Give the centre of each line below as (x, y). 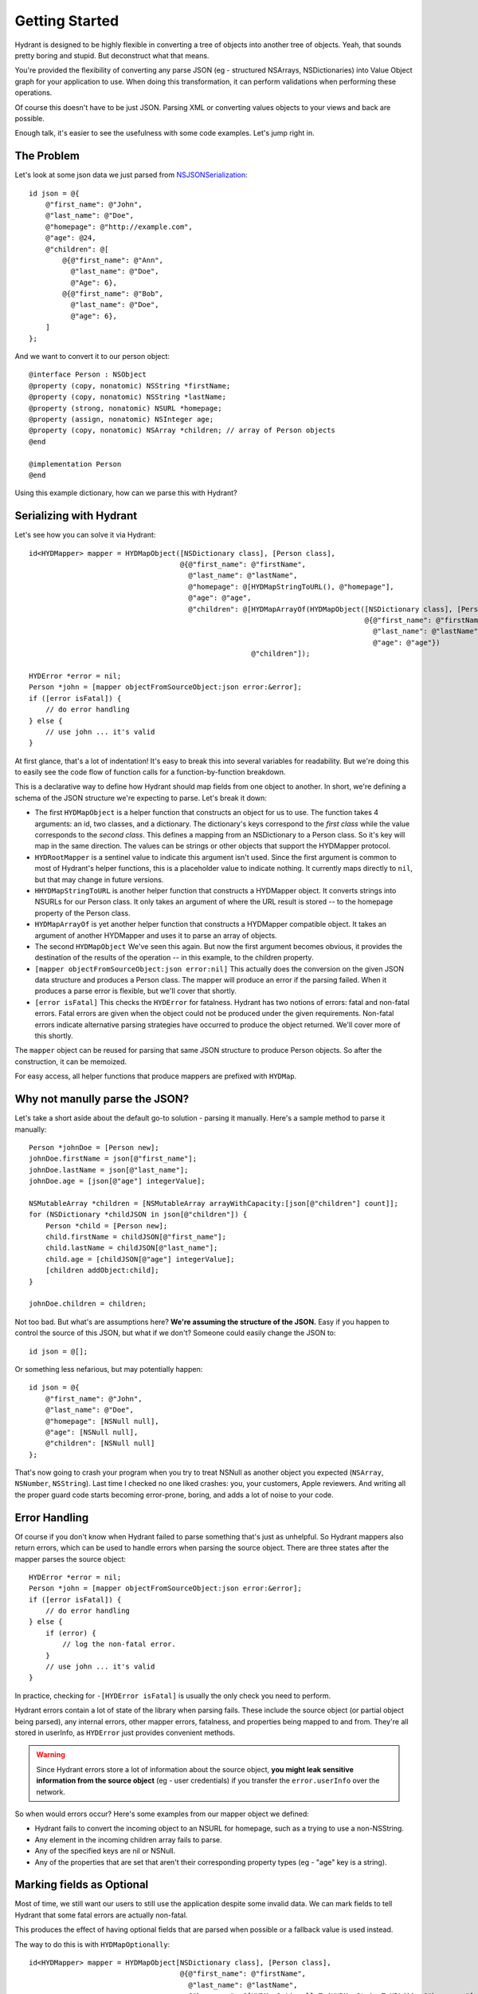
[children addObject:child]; (102, 1271)
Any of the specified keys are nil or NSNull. (105, 1851)
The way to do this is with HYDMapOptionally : (92, 1944)
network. (51, 1791)
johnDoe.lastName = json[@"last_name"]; (109, 1170)
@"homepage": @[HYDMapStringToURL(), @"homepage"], (291, 587)
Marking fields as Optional (82, 1885)
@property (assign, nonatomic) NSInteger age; (121, 419)
